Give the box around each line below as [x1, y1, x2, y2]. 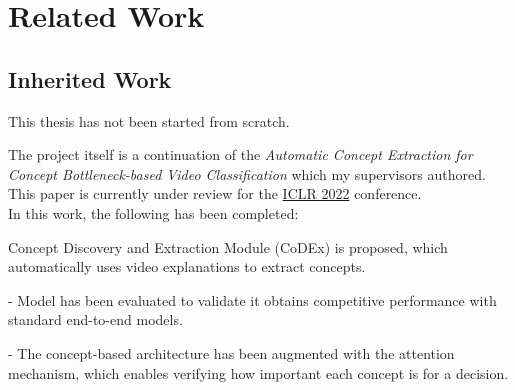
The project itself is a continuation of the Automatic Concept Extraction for [8, 144, 473, 165]
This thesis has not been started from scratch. [8, 110, 290, 131]
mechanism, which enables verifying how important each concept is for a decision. [8, 362, 509, 383]
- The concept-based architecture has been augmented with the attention [8, 342, 455, 363]
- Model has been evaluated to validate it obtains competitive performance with [8, 289, 497, 310]
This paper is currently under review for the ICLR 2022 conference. [8, 183, 422, 204]
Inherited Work [8, 63, 172, 94]
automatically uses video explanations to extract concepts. [8, 256, 366, 277]
